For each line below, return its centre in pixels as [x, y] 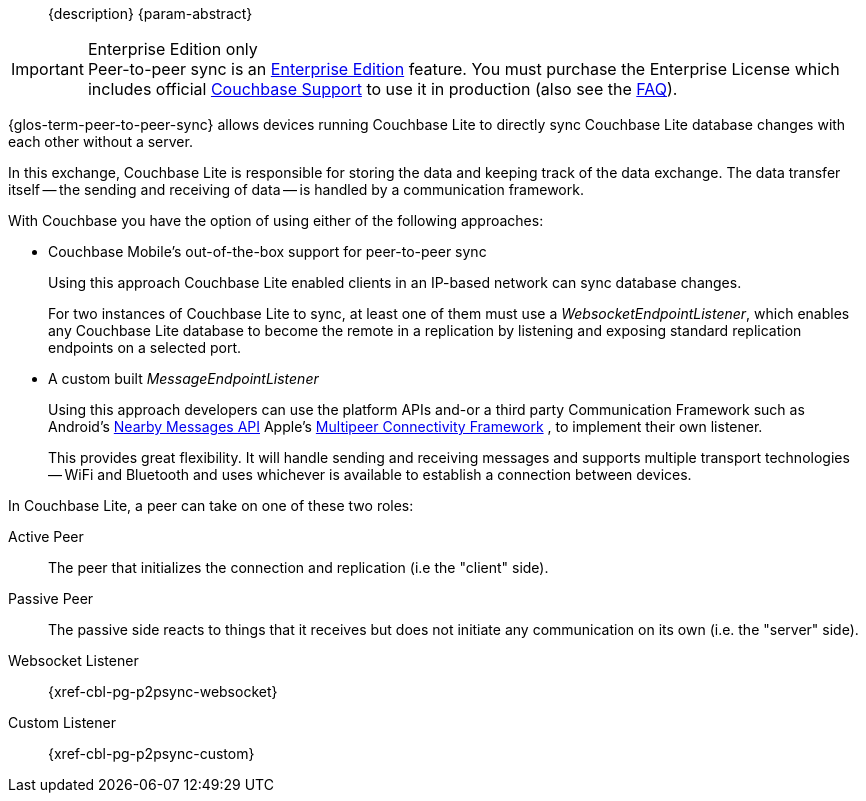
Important [47, 69]
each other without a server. [100, 141]
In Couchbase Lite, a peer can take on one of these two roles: [211, 505]
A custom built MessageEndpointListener [183, 378]
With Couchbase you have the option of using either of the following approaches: [276, 220]
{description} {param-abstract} [150, 13]
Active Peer [46, 536]
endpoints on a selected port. [145, 347]
